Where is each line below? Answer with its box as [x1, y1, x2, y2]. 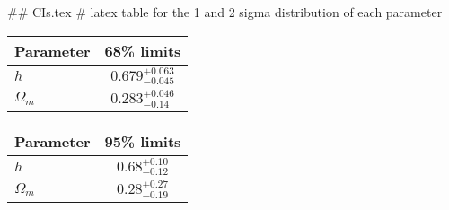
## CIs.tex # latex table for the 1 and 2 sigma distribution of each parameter [7, 3, 443, 21]
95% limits [104, 130, 181, 152]
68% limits [104, 39, 181, 61]
